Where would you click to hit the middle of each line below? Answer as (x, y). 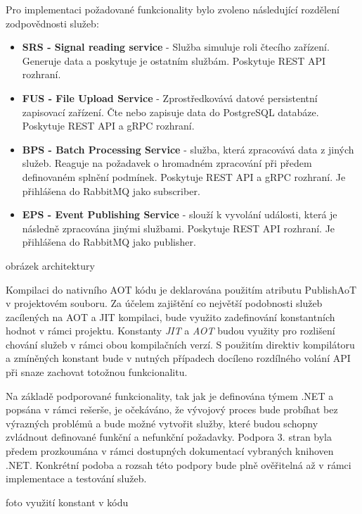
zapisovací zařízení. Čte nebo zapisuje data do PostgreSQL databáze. (170, 112)
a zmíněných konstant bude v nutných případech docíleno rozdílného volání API (178, 358)
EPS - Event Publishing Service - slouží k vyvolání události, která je (180, 214)
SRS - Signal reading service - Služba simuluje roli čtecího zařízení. (176, 47)
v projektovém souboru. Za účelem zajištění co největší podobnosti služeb (164, 303)
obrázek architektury (50, 265)
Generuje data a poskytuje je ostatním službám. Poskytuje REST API (174, 60)
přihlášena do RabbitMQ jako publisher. (109, 242)
